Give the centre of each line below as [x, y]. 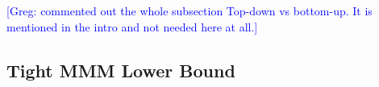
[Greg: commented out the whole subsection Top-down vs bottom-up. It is [189, 10]
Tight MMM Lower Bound [121, 70]
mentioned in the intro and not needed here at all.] [132, 26]
